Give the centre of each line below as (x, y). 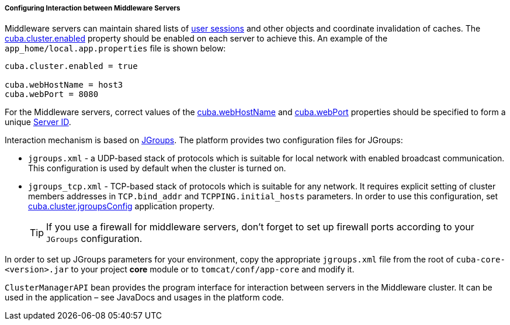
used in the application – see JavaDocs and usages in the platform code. (144, 298)
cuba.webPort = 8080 (52, 94)
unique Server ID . (38, 122)
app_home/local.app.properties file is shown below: (115, 49)
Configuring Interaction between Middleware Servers (93, 8)
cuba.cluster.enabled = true (71, 66)
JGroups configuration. (94, 239)
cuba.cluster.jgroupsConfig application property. (122, 206)
